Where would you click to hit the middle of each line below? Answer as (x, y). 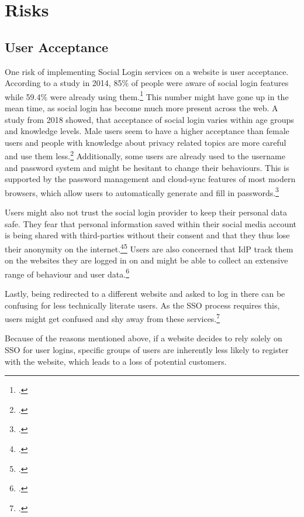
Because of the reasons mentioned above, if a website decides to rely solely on (144, 338)
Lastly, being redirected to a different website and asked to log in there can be (145, 293)
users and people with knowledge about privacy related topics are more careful (146, 142)
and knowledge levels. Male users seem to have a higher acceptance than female (147, 131)
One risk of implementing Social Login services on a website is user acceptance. (147, 71)
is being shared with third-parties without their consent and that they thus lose (147, 235)
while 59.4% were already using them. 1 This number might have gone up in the (147, 95)
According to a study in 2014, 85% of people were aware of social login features (147, 83)
